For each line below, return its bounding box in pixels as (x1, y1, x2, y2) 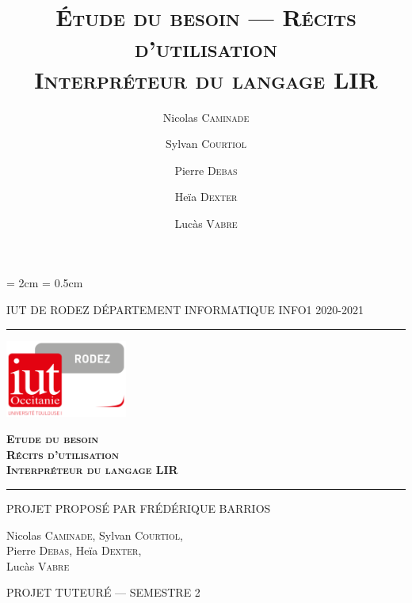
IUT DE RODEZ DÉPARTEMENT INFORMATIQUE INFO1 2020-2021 (6, 301, 364, 318)
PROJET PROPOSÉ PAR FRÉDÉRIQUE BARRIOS (6, 499, 271, 516)
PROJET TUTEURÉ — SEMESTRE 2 (6, 584, 200, 601)
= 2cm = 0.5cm (6, 275, 83, 291)
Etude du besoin (6, 430, 99, 447)
